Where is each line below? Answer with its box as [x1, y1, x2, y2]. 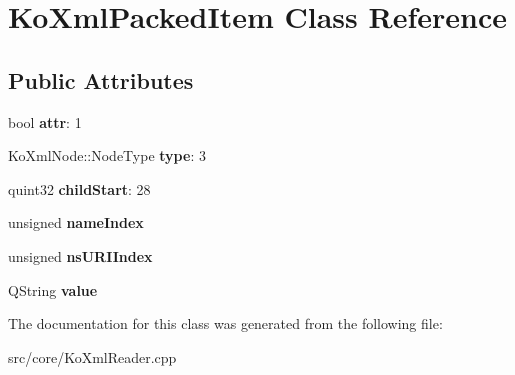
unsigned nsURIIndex [8, 245, 153, 266]
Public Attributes [8, 64, 194, 95]
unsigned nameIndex [8, 212, 144, 233]
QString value [8, 279, 98, 300]
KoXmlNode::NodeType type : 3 [8, 145, 206, 166]
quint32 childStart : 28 [8, 178, 151, 199]
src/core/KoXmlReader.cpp [8, 346, 177, 367]
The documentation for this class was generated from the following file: [8, 313, 443, 334]
